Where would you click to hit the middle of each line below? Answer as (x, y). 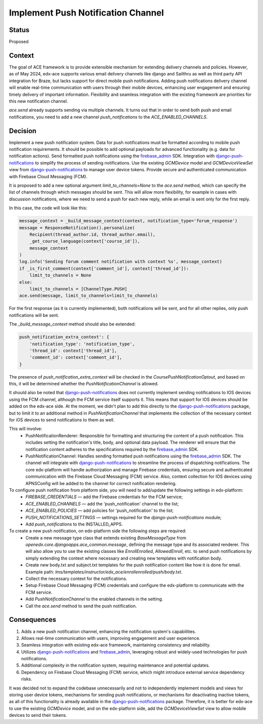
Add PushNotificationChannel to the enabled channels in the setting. (94, 599)
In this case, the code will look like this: (48, 208)
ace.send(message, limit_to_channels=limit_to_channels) (89, 296)
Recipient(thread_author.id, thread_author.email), (93, 234)
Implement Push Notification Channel (86, 13)
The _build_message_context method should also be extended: (72, 324)
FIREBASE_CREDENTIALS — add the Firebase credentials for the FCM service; (104, 497)
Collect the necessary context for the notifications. (76, 579)
